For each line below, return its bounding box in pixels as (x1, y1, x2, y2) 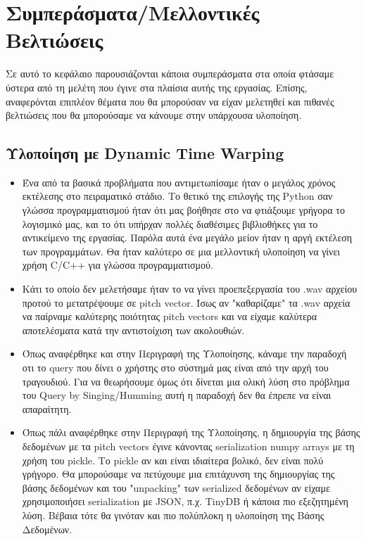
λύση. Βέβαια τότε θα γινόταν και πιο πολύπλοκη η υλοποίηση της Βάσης (22, 507, 324, 522)
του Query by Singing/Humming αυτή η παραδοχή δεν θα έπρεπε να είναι (22, 388, 332, 402)
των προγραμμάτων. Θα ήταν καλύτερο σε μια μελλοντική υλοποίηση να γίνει (22, 243, 341, 258)
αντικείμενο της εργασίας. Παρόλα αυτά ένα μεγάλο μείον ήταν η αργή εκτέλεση (22, 230, 353, 245)
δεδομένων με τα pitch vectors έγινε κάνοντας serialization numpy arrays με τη (22, 438, 355, 453)
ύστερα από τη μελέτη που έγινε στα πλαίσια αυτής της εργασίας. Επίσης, (6, 79, 308, 94)
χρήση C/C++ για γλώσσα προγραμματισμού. (22, 257, 213, 272)
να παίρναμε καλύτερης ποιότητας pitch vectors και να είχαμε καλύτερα (22, 309, 317, 324)
